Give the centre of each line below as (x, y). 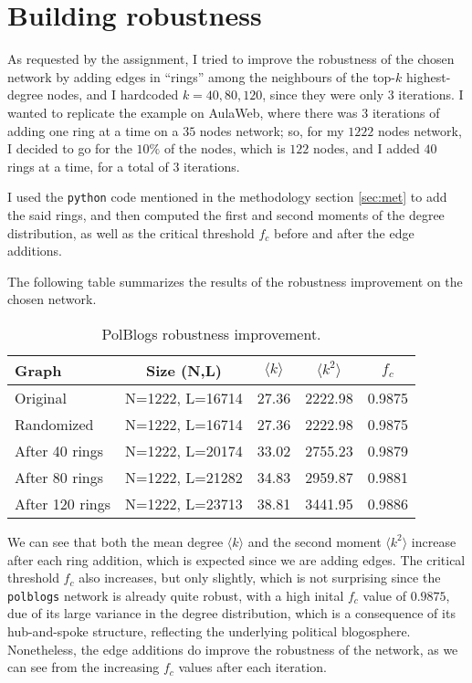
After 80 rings (59, 477)
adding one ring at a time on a (93, 130)
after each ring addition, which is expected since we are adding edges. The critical (236, 559)
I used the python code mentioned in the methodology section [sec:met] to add (227, 197)
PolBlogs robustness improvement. (211, 333)
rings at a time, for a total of (88, 166)
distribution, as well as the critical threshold (131, 232)
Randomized (54, 424)
